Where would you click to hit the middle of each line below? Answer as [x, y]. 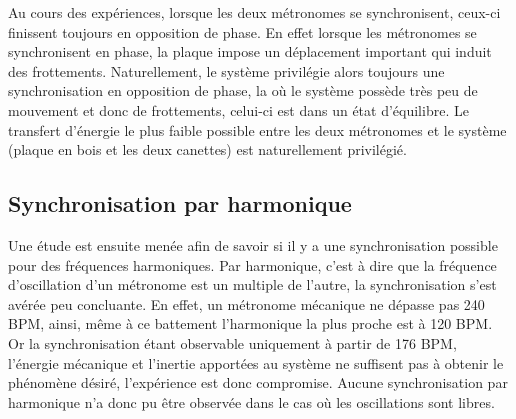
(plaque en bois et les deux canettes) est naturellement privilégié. [207, 149]
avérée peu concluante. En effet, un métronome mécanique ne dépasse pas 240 [246, 303]
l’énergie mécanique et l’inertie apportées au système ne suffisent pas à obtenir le [256, 362]
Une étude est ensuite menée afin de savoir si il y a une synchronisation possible [253, 244]
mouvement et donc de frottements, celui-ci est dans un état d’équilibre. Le [238, 109]
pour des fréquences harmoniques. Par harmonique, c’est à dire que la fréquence [252, 264]
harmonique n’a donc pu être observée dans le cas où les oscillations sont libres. [251, 401]
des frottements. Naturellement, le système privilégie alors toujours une [226, 70]
